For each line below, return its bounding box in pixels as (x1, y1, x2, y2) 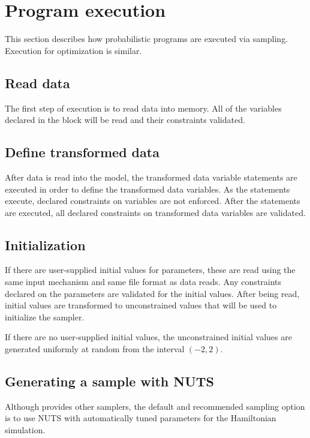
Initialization (5, 235, 86, 254)
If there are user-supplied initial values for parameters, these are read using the (5, 263, 296, 276)
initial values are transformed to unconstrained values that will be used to (5, 299, 277, 311)
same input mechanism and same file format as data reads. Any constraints (5, 275, 282, 288)
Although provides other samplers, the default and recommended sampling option (5, 400, 305, 412)
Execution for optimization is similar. (5, 44, 142, 56)
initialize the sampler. (5, 310, 85, 323)
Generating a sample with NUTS (5, 372, 214, 391)
